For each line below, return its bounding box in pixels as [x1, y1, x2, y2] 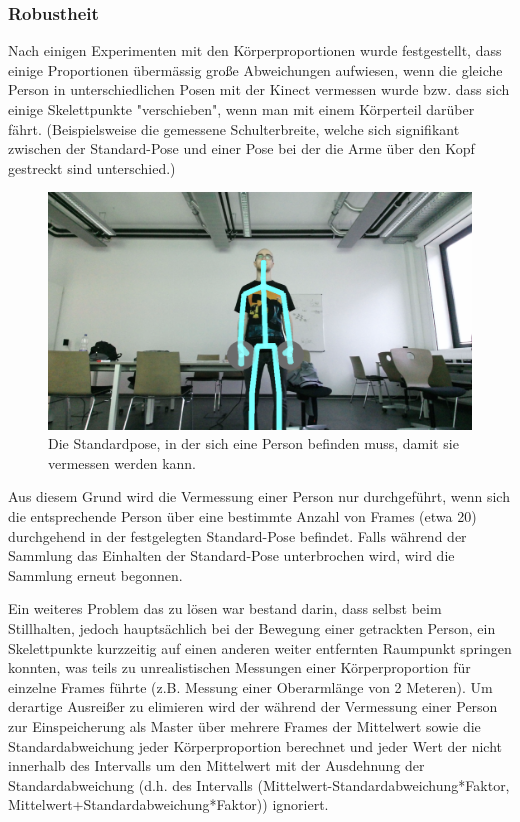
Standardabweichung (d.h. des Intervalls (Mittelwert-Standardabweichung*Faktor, [8, 774, 510, 795]
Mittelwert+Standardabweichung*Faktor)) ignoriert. [8, 794, 329, 815]
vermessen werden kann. [48, 452, 196, 473]
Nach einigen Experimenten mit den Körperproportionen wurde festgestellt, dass [8, 40, 502, 61]
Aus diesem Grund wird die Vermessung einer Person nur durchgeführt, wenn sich [8, 486, 510, 507]
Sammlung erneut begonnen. [8, 564, 183, 585]
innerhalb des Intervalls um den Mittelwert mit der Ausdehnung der [8, 755, 425, 776]
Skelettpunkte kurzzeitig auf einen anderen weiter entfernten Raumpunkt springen [8, 637, 512, 658]
